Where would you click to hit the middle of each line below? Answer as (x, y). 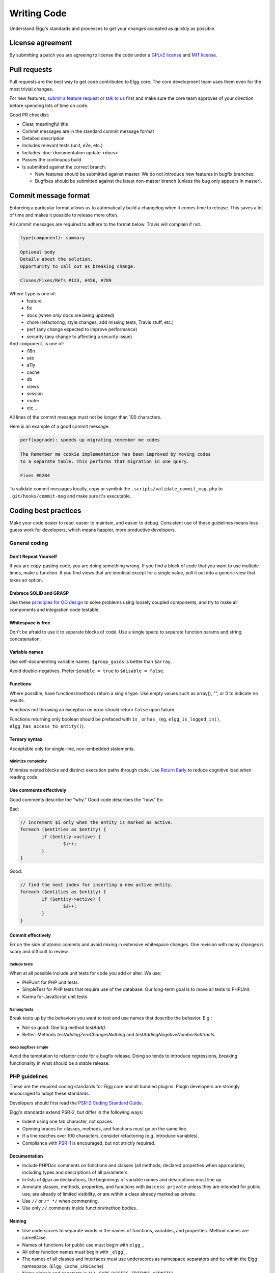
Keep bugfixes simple (29, 1047)
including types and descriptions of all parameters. (76, 1172)
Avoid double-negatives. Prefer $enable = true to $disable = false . (87, 671)
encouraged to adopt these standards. (50, 1094)
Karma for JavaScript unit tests (55, 997)
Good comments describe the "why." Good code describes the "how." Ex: (87, 799)
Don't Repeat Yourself (33, 556)
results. (17, 700)
